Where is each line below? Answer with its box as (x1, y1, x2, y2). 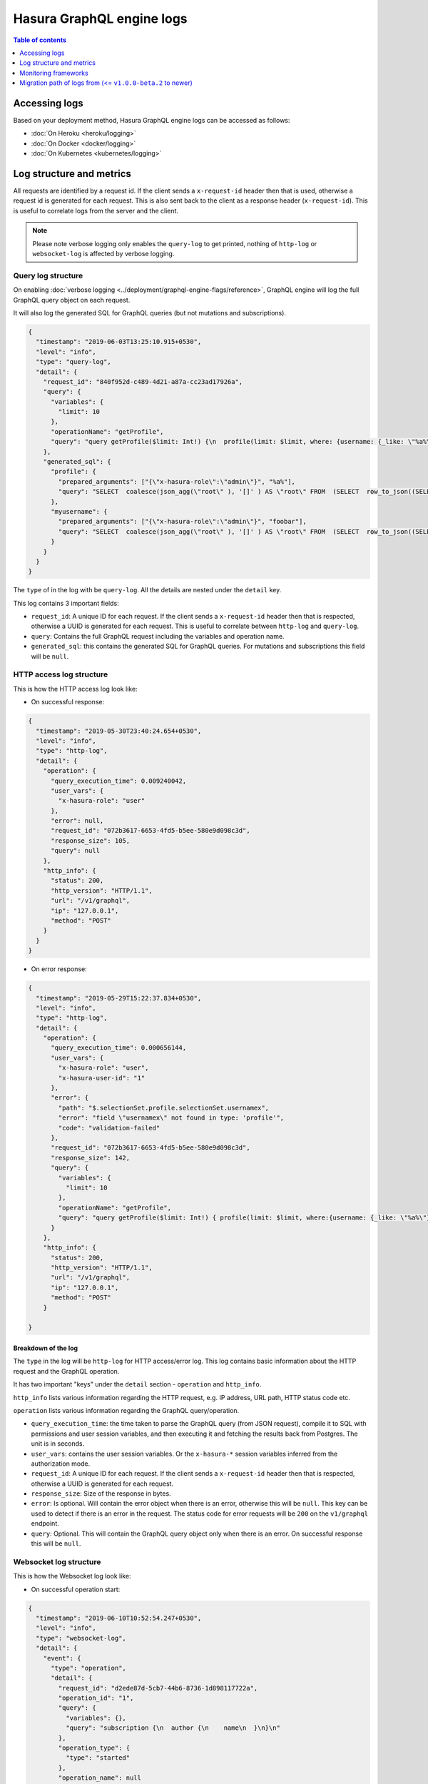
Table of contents (13, 36, 67, 44)
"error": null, (51, 817, 104, 825)
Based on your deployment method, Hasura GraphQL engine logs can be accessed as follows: (13, 116, 290, 125)
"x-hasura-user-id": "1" (58, 1074, 146, 1082)
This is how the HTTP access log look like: (13, 684, 138, 693)
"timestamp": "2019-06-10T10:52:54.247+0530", (36, 1613, 202, 1622)
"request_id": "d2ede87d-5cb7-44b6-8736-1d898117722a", (58, 1684, 258, 1692)
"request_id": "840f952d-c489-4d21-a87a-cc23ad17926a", (43, 377, 243, 385)
